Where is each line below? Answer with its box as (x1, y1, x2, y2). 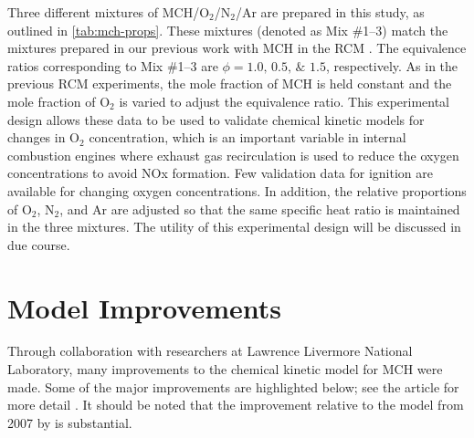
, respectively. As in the (325, 56, 458, 75)
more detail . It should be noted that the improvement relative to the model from (7, 395, 464, 414)
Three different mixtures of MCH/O (7, 3, 210, 21)
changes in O (7, 128, 80, 147)
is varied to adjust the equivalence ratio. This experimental (119, 91, 450, 110)
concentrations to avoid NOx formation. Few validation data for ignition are (7, 163, 433, 182)
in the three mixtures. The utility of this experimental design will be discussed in (7, 217, 461, 236)
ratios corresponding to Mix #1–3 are (7, 56, 218, 75)
